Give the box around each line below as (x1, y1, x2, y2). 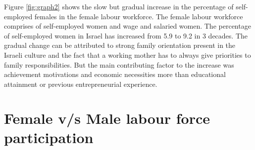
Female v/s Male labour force (4, 108, 210, 128)
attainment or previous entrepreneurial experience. (4, 78, 157, 89)
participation (4, 127, 94, 147)
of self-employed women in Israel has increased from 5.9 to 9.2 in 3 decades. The (4, 30, 248, 40)
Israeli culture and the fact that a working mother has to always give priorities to (4, 49, 251, 60)
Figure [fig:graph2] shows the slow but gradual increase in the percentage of (4, 1, 234, 11)
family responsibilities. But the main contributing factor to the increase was (4, 59, 234, 70)
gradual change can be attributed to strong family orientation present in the (4, 40, 236, 50)
